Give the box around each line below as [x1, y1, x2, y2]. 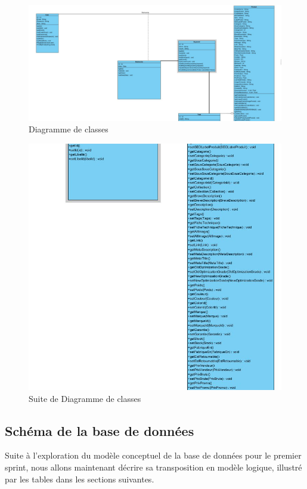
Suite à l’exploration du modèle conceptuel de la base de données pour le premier [5, 449, 302, 462]
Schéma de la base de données [5, 421, 194, 440]
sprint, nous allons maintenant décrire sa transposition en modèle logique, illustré [5, 460, 302, 473]
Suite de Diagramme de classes [29, 392, 141, 404]
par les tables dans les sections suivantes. [5, 472, 154, 485]
